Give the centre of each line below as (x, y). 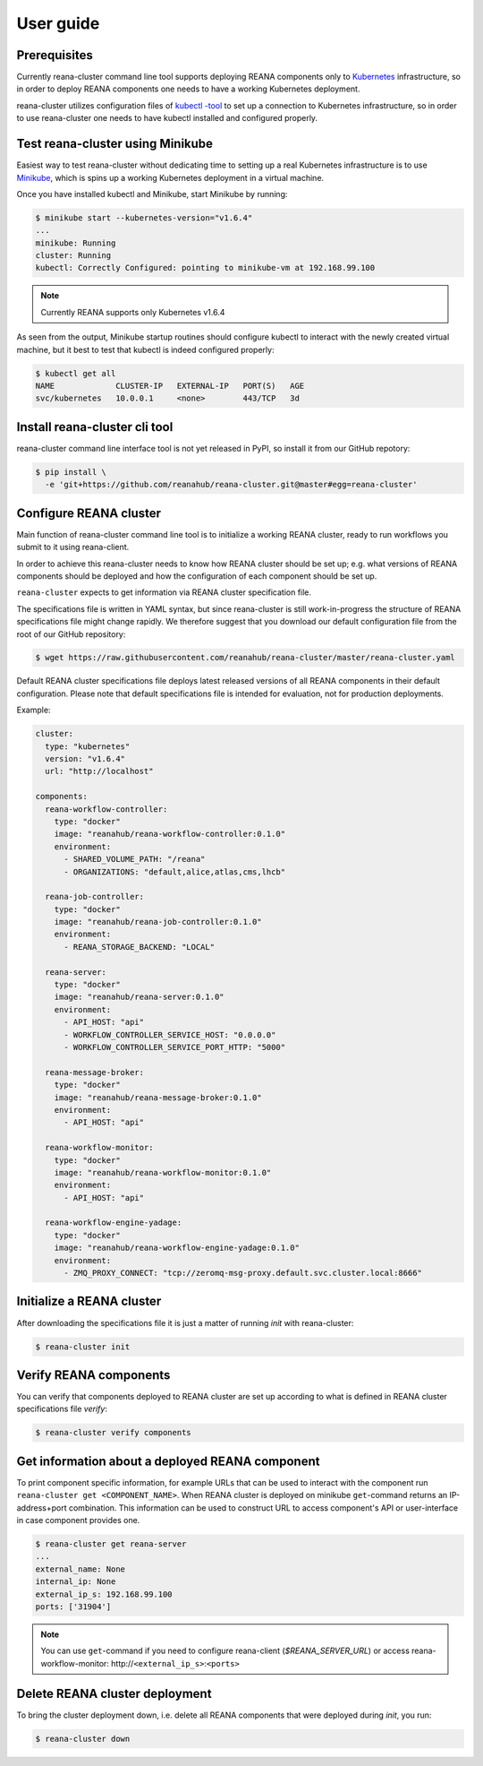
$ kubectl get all (76, 373)
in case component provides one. (78, 1520)
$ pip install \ (71, 472)
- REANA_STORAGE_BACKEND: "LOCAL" (139, 947)
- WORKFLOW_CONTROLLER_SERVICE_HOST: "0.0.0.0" (170, 1034)
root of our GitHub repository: (71, 634)
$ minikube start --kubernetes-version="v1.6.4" (144, 218)
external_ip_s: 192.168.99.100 (104, 1594)
